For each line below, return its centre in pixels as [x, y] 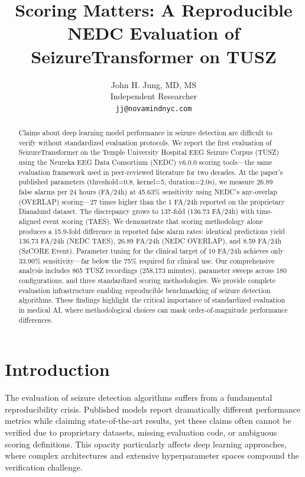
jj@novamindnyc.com [154, 108]
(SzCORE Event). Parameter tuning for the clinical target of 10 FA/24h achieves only [151, 251]
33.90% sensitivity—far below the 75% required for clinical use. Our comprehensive [147, 260]
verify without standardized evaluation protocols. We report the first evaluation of [145, 142]
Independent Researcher [154, 96]
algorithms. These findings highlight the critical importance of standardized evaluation [152, 300]
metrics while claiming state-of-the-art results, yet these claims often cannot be [148, 421]
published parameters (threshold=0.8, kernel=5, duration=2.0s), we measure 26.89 [146, 182]
